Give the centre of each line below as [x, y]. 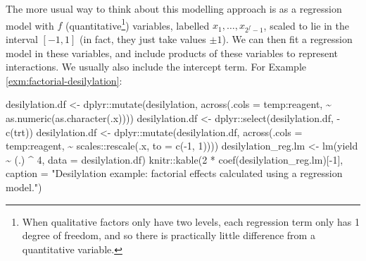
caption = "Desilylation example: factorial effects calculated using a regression [174, 173]
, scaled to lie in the [306, 25]
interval [22, 39]
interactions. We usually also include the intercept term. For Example [156, 67]
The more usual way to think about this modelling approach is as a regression [174, 8]
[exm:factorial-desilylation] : [64, 80]
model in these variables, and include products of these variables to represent [172, 53]
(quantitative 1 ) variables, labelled [138, 24]
